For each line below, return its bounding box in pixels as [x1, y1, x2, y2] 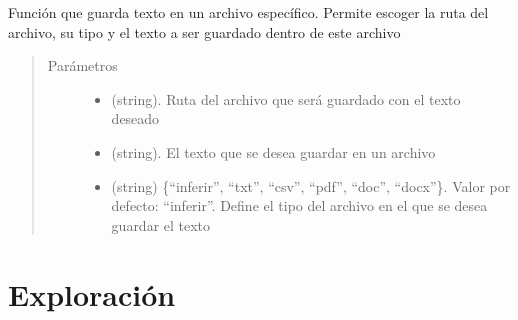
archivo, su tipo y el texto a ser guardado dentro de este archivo [8, 21, 401, 42]
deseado [111, 108, 160, 129]
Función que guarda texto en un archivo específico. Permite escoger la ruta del [8, 2, 489, 22]
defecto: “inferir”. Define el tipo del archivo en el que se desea [111, 195, 488, 216]
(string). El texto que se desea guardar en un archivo [111, 141, 436, 162]
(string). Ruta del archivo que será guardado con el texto [111, 88, 461, 109]
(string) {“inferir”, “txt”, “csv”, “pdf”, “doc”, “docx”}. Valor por [111, 175, 511, 196]
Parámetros [47, 55, 118, 76]
